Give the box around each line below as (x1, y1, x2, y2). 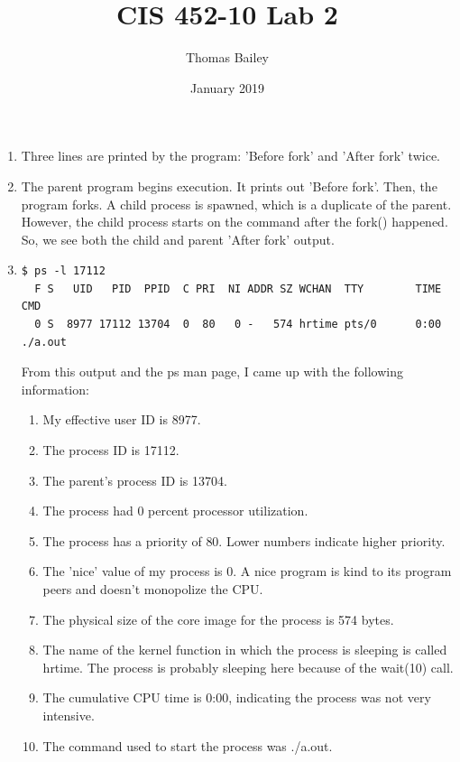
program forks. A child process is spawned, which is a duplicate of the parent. (21, 194, 452, 213)
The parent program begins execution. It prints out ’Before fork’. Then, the (21, 176, 437, 195)
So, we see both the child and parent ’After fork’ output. (21, 229, 335, 248)
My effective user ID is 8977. (42, 410, 201, 429)
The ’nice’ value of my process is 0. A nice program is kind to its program (42, 562, 452, 581)
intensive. (42, 705, 95, 724)
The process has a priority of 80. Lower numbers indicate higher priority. (42, 531, 446, 550)
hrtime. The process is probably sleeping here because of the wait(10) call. (42, 657, 454, 676)
